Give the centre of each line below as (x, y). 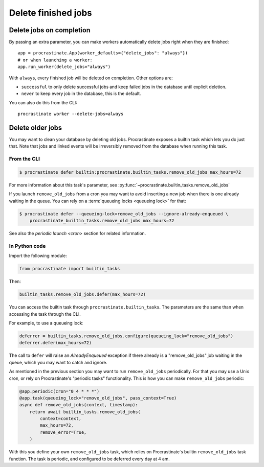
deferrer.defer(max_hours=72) (55, 343)
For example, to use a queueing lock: (46, 323)
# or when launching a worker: (55, 60)
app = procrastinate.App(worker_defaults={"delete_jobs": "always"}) (103, 53)
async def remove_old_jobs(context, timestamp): (79, 405)
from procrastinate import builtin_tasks (70, 269)
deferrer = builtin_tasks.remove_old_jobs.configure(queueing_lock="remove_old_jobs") (126, 336)
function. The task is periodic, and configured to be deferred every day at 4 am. (89, 459)
